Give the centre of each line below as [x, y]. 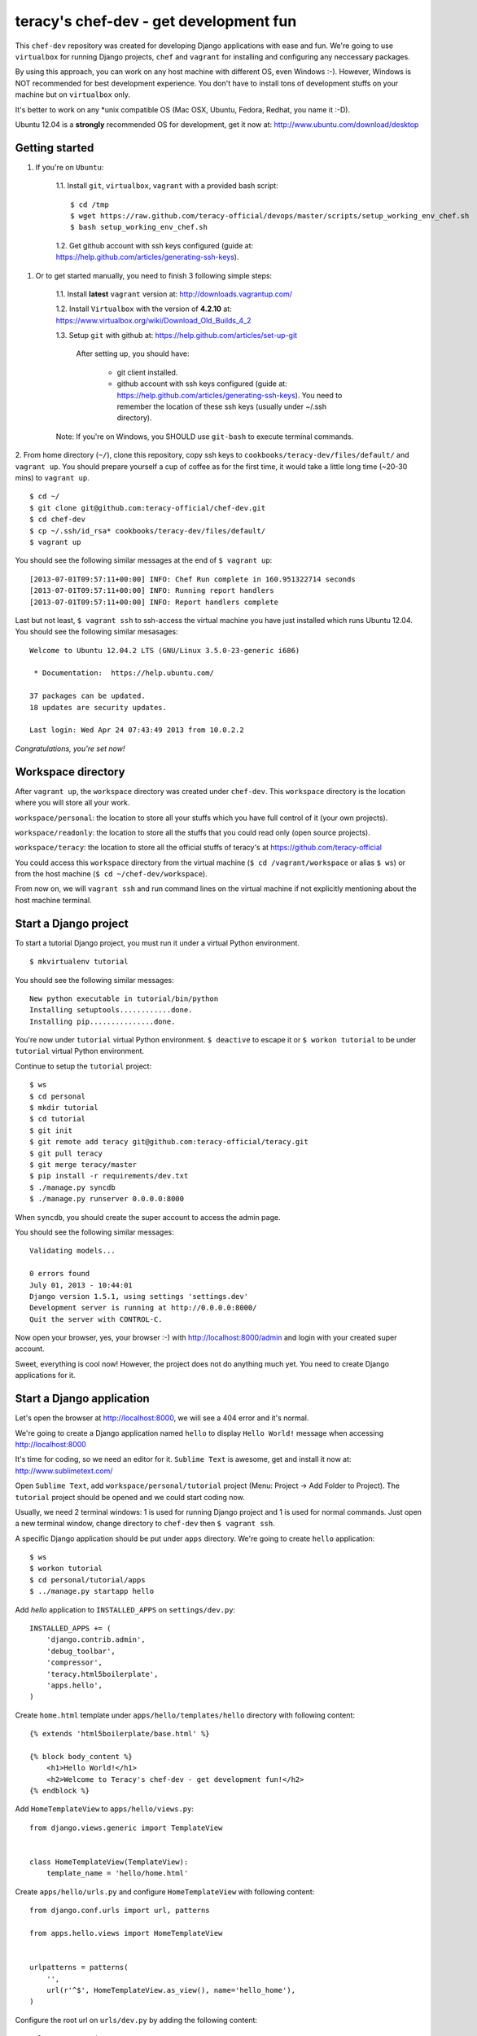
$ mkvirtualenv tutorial [79, 962]
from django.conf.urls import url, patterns [120, 1911]
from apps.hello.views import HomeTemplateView [126, 1933]
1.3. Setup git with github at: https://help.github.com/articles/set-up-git [176, 336]
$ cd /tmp [90, 204]
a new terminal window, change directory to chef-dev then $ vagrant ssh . [145, 1524]
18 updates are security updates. [98, 707]
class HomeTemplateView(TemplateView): [109, 1862]
